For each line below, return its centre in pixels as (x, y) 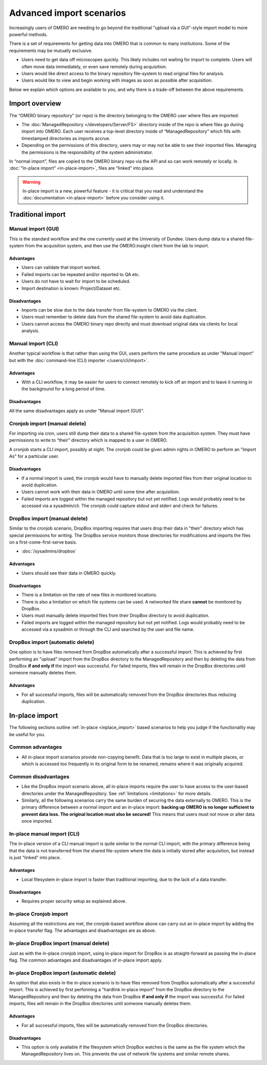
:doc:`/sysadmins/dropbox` (49, 551)
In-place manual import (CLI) (44, 833)
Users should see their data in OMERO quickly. (69, 573)
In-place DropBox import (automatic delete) (63, 973)
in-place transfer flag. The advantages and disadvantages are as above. (83, 930)
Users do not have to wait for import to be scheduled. (76, 281)
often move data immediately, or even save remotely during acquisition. (94, 66)
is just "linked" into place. (35, 858)
